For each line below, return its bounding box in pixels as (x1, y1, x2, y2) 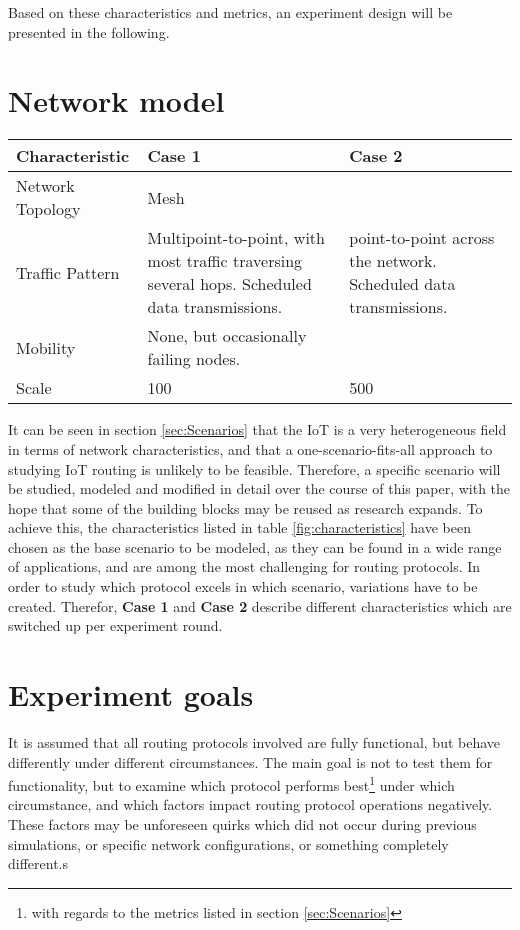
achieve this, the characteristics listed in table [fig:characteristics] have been (8, 517, 471, 538)
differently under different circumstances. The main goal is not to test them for (8, 751, 493, 772)
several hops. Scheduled (147, 272, 312, 296)
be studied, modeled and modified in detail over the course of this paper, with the (8, 478, 511, 499)
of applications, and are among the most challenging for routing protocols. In (8, 556, 481, 577)
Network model (8, 80, 225, 121)
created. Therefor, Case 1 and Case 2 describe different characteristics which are (8, 595, 512, 616)
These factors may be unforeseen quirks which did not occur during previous (8, 814, 477, 834)
